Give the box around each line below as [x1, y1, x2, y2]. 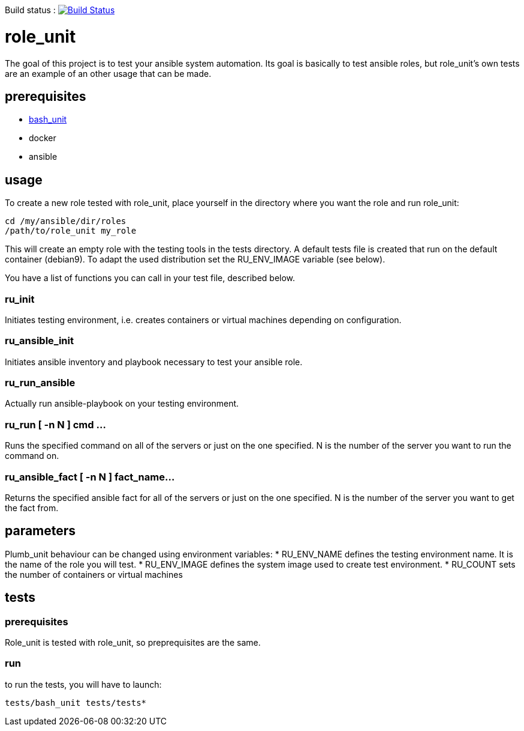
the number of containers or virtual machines [5, 569, 183, 580]
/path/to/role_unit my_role [5, 226, 137, 236]
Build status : [5, 5, 56, 15]
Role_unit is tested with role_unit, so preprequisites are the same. [5, 637, 261, 648]
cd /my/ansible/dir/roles [5, 216, 127, 226]
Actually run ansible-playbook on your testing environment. [5, 398, 239, 409]
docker [29, 133, 56, 144]
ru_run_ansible [5, 377, 76, 389]
